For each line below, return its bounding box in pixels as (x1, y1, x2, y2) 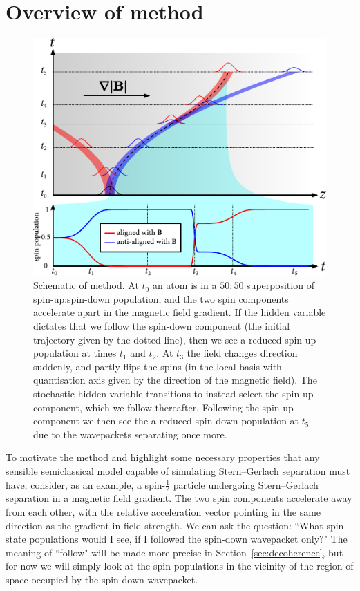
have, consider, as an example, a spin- (6, 477, 166, 491)
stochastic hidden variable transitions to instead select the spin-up (33, 386, 314, 400)
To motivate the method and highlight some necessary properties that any (6, 450, 320, 465)
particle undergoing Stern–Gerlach (173, 477, 319, 491)
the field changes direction (187, 346, 298, 360)
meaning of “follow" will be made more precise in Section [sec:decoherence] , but (6, 545, 343, 559)
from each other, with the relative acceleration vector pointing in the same (6, 504, 321, 518)
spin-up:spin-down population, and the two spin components (33, 291, 289, 306)
